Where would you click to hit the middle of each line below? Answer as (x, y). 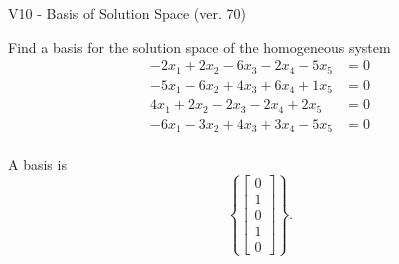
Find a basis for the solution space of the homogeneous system (199, 46)
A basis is (37, 164)
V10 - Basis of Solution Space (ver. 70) (127, 13)
